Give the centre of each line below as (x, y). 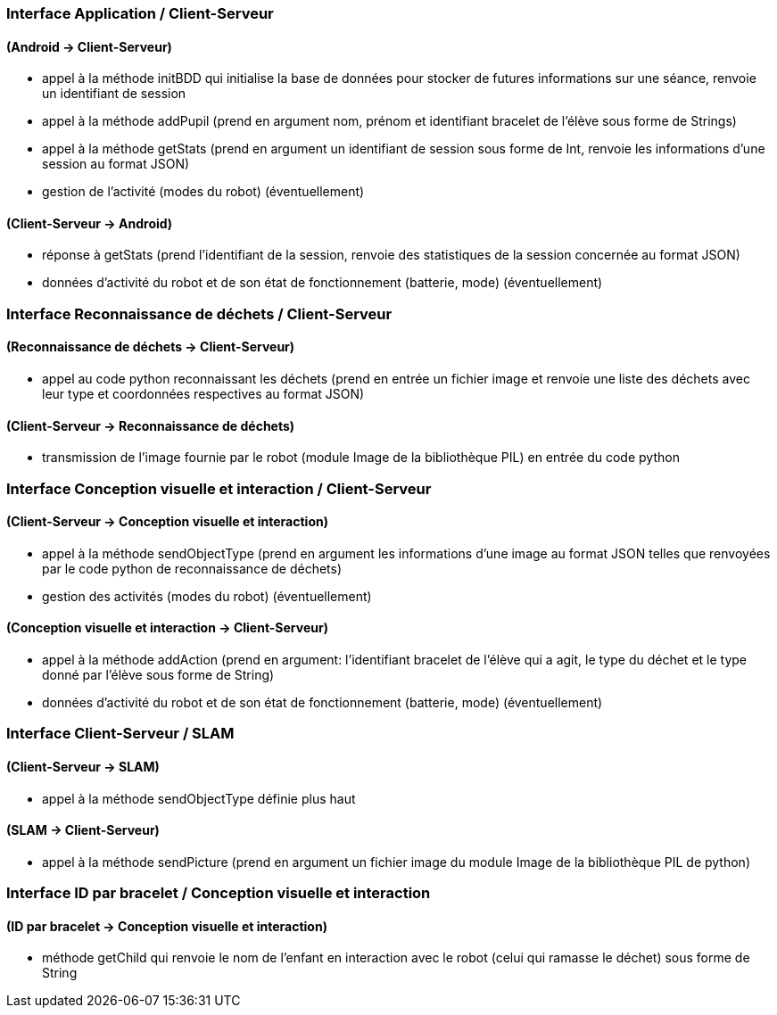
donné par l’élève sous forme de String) (158, 675)
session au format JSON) (116, 164)
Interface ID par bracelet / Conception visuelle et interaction (219, 893)
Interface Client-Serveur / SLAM (120, 734)
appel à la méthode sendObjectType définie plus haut (199, 798)
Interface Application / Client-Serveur (140, 13)
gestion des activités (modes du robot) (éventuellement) (207, 596)
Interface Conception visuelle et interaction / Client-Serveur (219, 488)
